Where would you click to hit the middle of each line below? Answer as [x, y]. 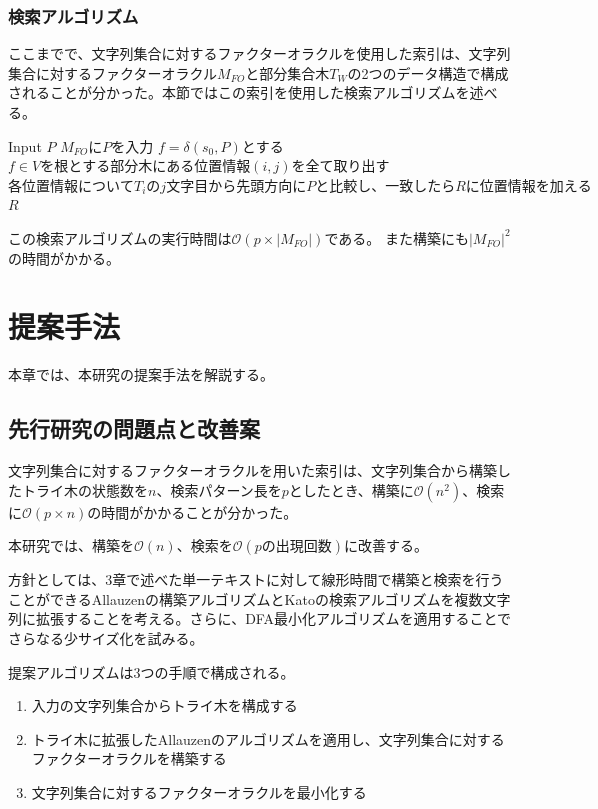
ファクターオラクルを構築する [129, 758]
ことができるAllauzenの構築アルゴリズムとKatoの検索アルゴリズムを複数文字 [259, 598]
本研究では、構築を [71, 545]
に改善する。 [385, 545]
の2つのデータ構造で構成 [428, 72]
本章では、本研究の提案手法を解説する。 [141, 374]
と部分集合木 [287, 72]
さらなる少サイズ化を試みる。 [106, 638]
